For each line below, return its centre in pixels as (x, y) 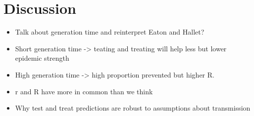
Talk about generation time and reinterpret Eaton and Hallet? (110, 32)
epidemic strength (42, 58)
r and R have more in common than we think (84, 91)
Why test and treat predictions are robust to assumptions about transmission (133, 108)
